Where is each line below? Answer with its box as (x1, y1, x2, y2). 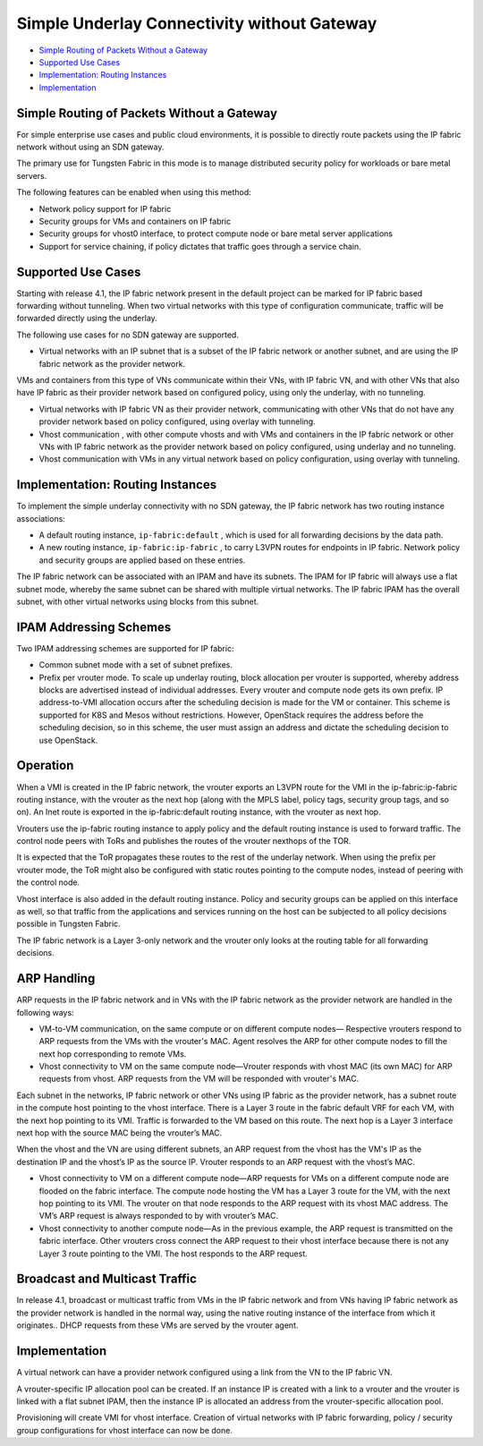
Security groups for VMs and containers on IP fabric (38, 216, 232, 226)
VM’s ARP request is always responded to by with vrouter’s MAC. (38, 1211, 279, 1221)
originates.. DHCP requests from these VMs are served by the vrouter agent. (16, 1320, 299, 1331)
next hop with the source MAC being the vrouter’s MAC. (16, 1127, 223, 1138)
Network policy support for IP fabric (38, 203, 172, 214)
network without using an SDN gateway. (16, 141, 165, 152)
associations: (16, 513, 66, 523)
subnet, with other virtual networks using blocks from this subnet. (16, 596, 259, 607)
